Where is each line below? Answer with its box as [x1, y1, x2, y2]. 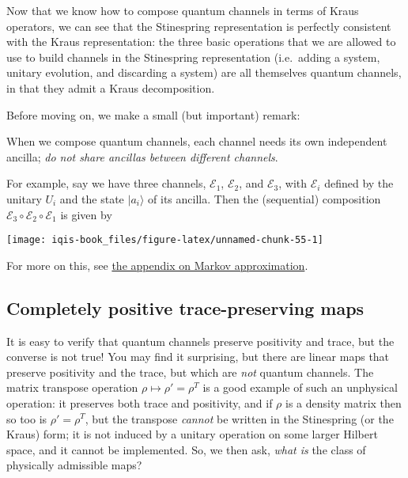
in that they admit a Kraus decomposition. [6, 79, 215, 96]
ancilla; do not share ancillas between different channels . [6, 148, 278, 165]
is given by [60, 206, 112, 222]
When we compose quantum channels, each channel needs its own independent [6, 133, 387, 150]
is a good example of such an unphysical [202, 379, 398, 396]
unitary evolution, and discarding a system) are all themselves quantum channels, [6, 64, 402, 81]
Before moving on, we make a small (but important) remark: [6, 106, 300, 123]
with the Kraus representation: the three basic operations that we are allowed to [6, 33, 396, 50]
